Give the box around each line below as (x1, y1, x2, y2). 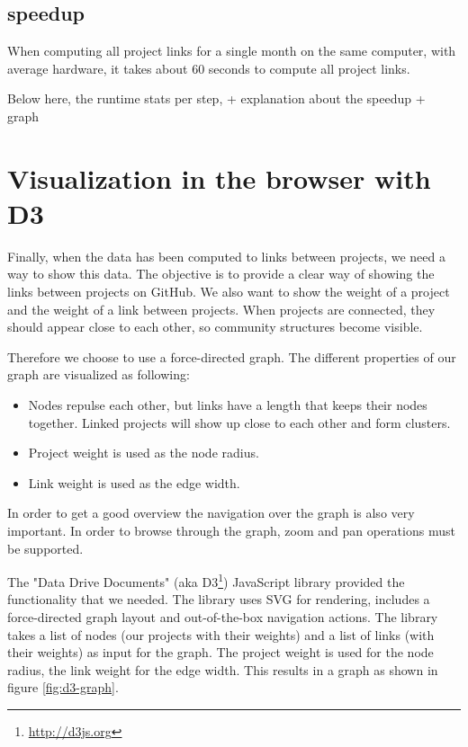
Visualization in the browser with (7, 159, 431, 196)
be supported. (7, 538, 84, 557)
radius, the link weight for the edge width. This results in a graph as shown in (7, 660, 438, 679)
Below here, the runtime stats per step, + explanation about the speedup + (7, 89, 426, 108)
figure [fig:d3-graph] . (7, 678, 119, 697)
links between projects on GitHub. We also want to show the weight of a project (7, 282, 450, 301)
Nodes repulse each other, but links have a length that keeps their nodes (28, 396, 427, 414)
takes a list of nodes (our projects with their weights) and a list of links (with (7, 625, 435, 644)
